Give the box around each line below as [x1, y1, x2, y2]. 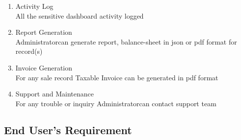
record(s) [15, 46, 43, 56]
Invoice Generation [15, 62, 73, 72]
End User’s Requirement [4, 122, 132, 137]
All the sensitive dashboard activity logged [15, 10, 144, 21]
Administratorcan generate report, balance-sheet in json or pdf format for [15, 36, 237, 47]
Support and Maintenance [15, 89, 94, 99]
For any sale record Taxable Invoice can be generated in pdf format [15, 72, 218, 82]
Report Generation [15, 27, 72, 37]
